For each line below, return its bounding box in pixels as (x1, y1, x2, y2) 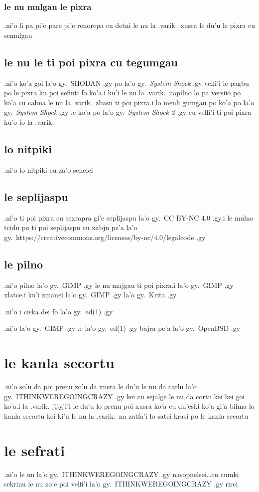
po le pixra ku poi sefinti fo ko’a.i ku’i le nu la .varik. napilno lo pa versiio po (4, 87, 241, 98)
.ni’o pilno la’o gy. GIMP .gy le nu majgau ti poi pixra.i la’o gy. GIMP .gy (4, 279, 234, 290)
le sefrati (4, 440, 65, 460)
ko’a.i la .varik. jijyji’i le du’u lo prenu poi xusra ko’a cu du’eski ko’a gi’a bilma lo (4, 401, 255, 411)
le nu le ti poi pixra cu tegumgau (4, 54, 178, 69)
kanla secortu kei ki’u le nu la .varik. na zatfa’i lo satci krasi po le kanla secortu (4, 410, 249, 421)
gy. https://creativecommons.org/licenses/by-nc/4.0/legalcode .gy (4, 232, 206, 242)
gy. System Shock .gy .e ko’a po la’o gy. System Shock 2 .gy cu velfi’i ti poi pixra (4, 107, 252, 117)
